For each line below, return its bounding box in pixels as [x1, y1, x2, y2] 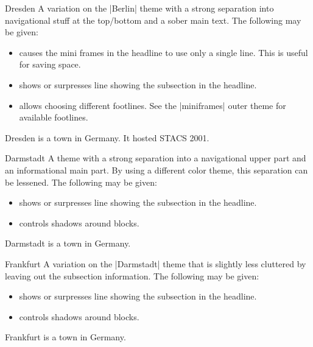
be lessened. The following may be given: [5, 175, 157, 188]
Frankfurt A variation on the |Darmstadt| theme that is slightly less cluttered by [5, 257, 306, 270]
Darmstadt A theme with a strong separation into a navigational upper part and [5, 152, 306, 164]
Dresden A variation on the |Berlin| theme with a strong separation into [5, 2, 274, 14]
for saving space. [19, 58, 81, 71]
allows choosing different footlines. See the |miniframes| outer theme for [19, 99, 286, 111]
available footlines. [19, 111, 88, 124]
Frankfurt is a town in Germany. [5, 331, 126, 343]
